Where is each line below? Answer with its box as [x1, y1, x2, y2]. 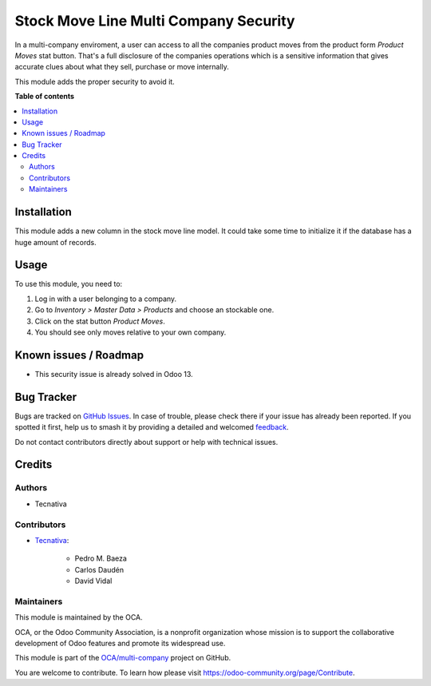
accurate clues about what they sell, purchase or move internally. [14, 62, 229, 72]
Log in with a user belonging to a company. [34, 294, 177, 303]
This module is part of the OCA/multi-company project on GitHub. [14, 653, 231, 663]
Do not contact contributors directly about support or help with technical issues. [14, 437, 279, 446]
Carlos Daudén [74, 565, 124, 574]
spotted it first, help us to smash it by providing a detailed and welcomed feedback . [14, 422, 289, 432]
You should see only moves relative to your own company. [34, 327, 227, 337]
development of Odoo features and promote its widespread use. [14, 638, 226, 648]
